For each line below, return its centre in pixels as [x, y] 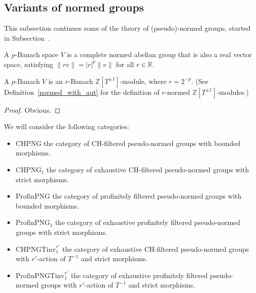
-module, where [143, 81]
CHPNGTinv [36, 250]
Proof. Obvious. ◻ [32, 110]
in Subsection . [27, 37]
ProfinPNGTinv [40, 276]
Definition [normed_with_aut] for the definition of [82, 92]
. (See [200, 81]
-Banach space [37, 54]
